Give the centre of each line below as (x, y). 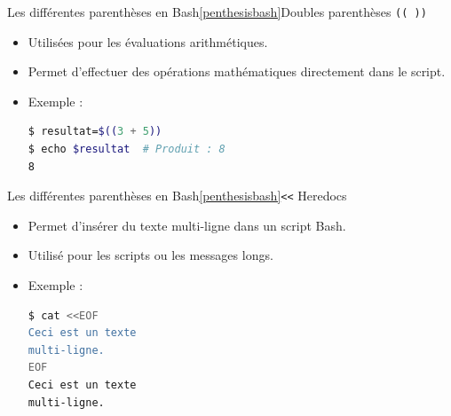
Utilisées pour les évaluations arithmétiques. (148, 41)
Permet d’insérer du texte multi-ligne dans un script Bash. (187, 225)
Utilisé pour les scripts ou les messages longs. (150, 255)
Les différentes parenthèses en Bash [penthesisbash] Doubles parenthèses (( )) (217, 12)
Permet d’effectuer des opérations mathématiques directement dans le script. (237, 71)
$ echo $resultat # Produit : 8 (127, 149)
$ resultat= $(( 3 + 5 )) (95, 132)
